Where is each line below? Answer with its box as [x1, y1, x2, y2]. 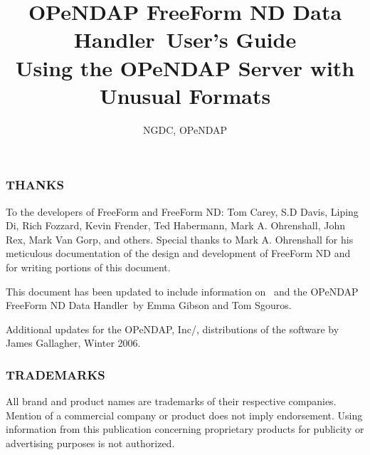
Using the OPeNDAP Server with [15, 53, 355, 82]
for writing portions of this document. [6, 259, 171, 274]
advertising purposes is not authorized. [6, 435, 175, 450]
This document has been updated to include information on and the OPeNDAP [6, 283, 359, 298]
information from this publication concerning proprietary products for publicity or [6, 422, 364, 436]
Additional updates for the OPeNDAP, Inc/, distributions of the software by [6, 321, 339, 336]
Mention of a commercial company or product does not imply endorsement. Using [6, 407, 363, 422]
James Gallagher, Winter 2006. [6, 335, 141, 350]
